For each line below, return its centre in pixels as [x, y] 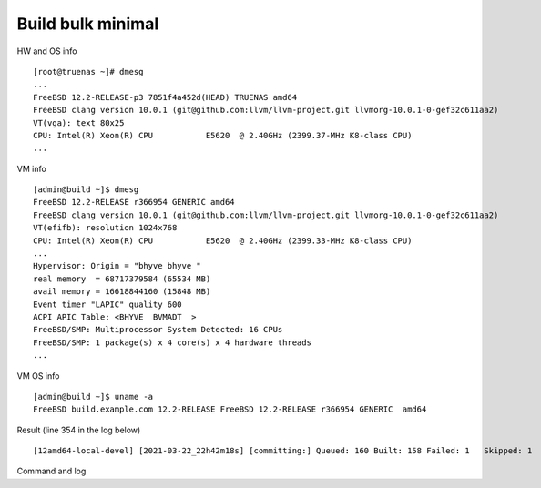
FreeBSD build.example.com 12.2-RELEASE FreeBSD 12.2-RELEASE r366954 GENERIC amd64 [230, 409]
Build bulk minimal [88, 24]
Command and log [51, 471]
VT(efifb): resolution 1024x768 [105, 228]
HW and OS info [47, 51]
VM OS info [38, 376]
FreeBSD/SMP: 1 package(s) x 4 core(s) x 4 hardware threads [172, 342]
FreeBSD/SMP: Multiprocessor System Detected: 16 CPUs [158, 330]
